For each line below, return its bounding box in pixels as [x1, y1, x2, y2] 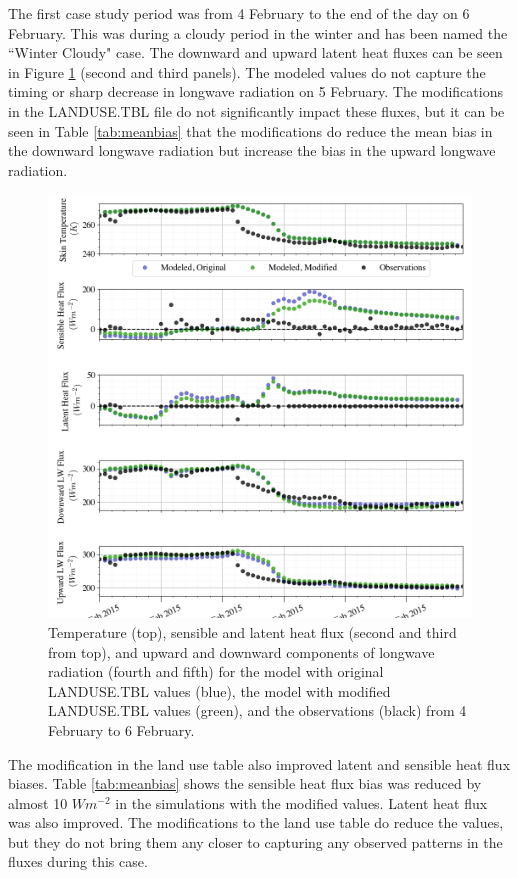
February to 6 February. [48, 719, 195, 740]
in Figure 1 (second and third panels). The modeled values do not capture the [8, 61, 486, 82]
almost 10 [8, 792, 68, 813]
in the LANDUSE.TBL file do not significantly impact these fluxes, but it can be [8, 100, 505, 121]
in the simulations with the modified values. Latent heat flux [115, 792, 488, 813]
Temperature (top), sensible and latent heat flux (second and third [48, 621, 457, 642]
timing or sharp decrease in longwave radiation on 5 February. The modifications [8, 81, 503, 102]
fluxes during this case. [8, 851, 148, 872]
